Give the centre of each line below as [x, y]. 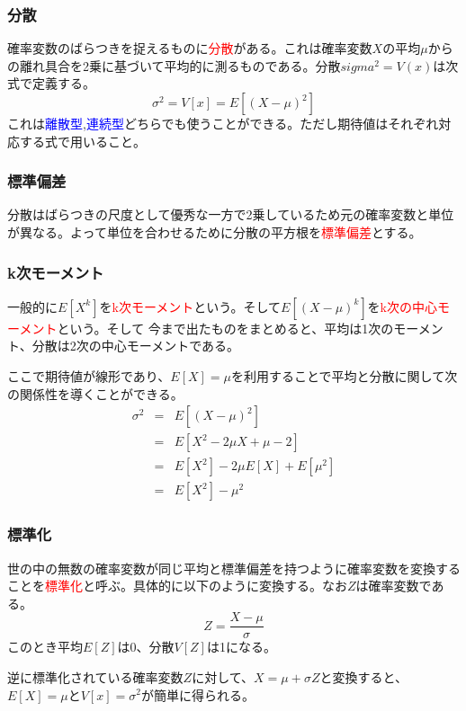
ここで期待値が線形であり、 [89, 376]
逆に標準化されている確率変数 [95, 676]
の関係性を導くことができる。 [95, 393]
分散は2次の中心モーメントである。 [136, 346]
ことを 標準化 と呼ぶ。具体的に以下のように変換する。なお [177, 586]
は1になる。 [241, 647]
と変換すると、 [363, 676]
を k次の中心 [403, 306]
